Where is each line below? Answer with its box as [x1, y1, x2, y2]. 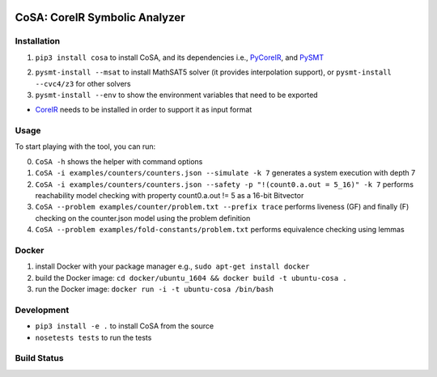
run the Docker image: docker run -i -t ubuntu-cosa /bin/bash [35, 284, 274, 294]
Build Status [15, 353, 64, 364]
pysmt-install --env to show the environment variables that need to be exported [35, 90, 319, 100]
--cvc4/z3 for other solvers [35, 78, 131, 88]
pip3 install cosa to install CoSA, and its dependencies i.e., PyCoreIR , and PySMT [35, 53, 325, 62]
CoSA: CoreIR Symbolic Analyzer [15, 11, 185, 24]
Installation [15, 36, 61, 47]
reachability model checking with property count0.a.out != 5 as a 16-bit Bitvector [35, 191, 304, 201]
